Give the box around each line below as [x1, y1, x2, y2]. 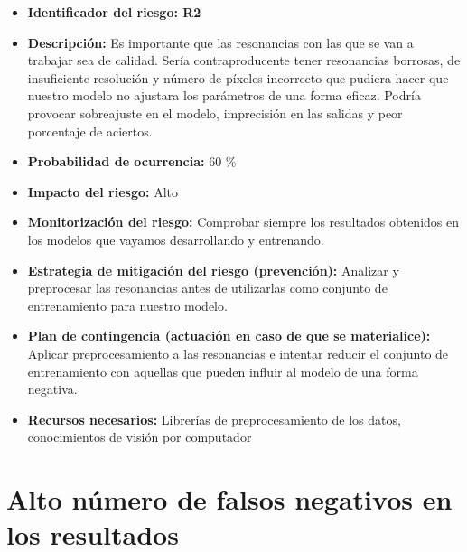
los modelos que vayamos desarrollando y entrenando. [27, 229, 324, 248]
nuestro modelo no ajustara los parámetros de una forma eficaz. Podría [27, 86, 421, 105]
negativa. [27, 379, 78, 398]
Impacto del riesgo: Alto [27, 182, 178, 201]
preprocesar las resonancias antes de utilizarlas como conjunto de [27, 278, 388, 297]
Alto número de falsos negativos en [6, 481, 453, 518]
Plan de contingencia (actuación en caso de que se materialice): [27, 326, 431, 345]
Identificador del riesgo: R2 [27, 3, 201, 21]
